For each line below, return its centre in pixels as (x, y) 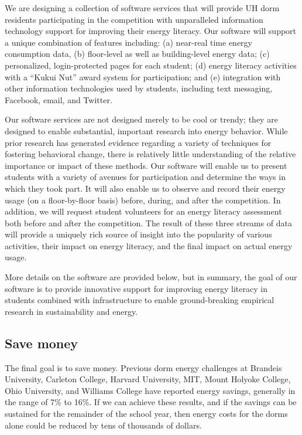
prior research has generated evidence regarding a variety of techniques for (138, 142)
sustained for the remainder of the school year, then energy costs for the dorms (146, 414)
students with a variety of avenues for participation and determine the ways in (145, 177)
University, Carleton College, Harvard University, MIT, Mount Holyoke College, (148, 379)
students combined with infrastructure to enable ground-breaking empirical (140, 300)
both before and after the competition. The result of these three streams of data (148, 222)
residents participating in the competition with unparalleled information (134, 19)
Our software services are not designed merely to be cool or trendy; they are (141, 119)
